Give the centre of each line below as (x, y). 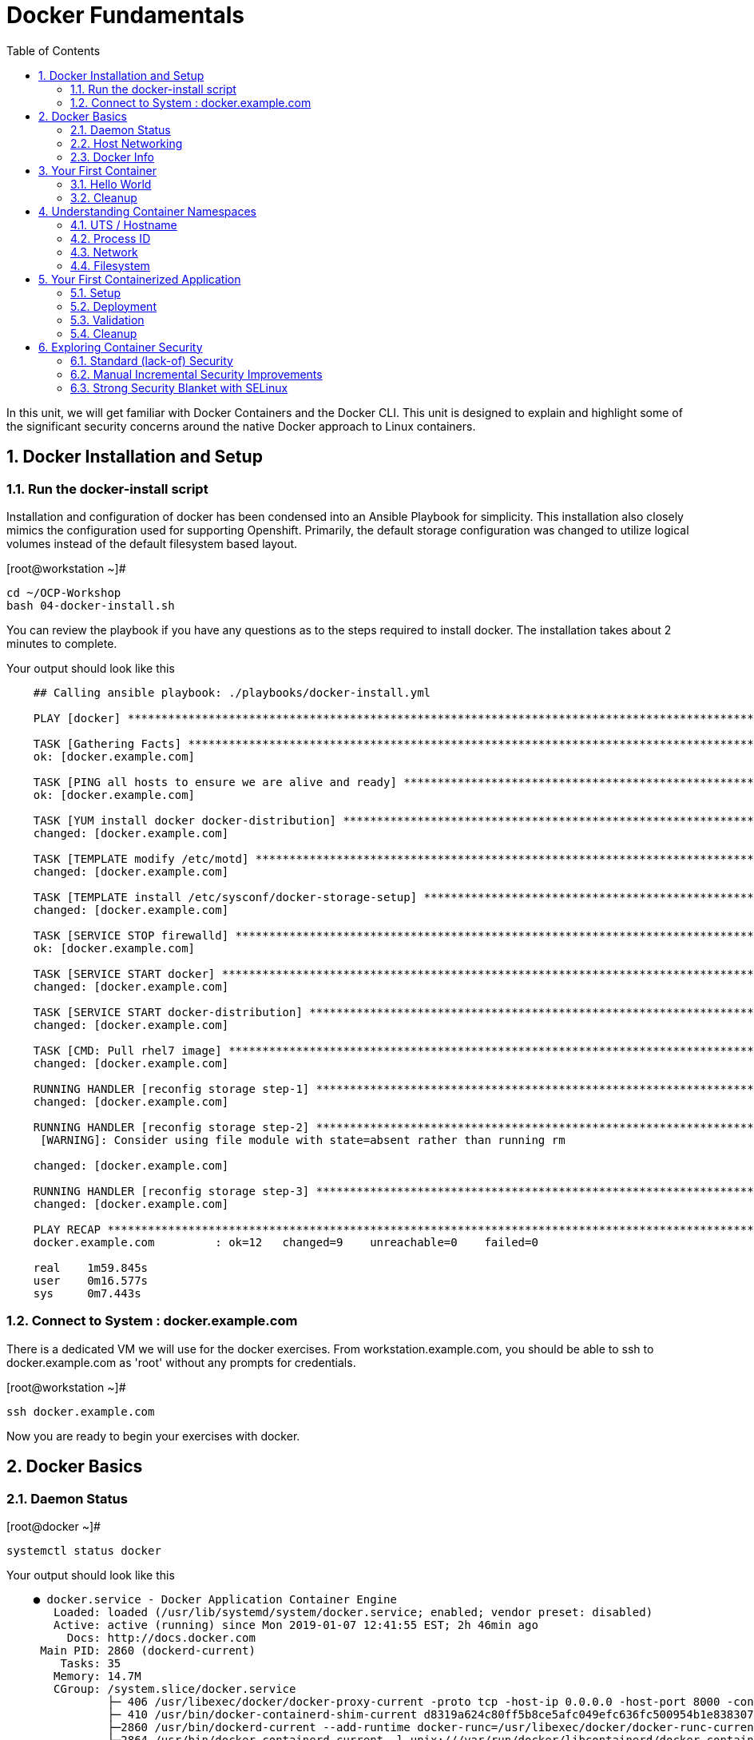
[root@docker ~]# (54, 1526)
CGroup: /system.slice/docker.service (175, 1688)
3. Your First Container (97, 170)
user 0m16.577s (91, 1280)
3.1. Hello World (111, 184)
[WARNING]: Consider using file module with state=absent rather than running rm (303, 1140)
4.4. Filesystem (110, 265)
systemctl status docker (84, 1550)
